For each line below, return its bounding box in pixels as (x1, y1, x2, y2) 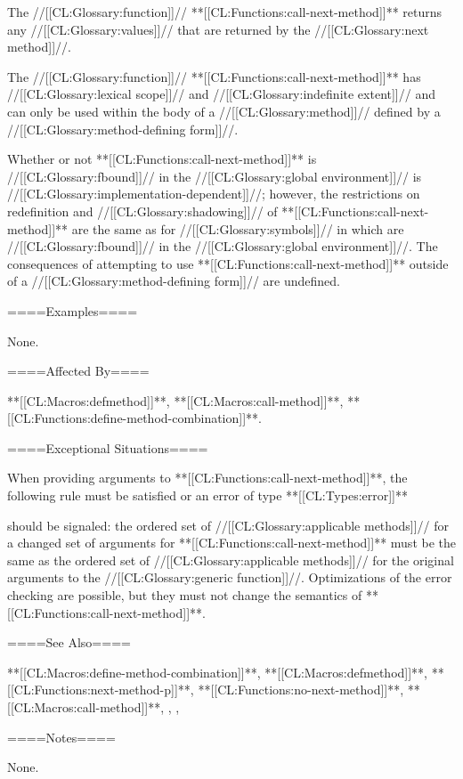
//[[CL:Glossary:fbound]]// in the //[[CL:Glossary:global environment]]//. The (7, 237, 438, 256)
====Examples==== (7, 301, 138, 320)
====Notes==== (7, 727, 116, 746)
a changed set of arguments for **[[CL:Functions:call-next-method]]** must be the (7, 533, 456, 552)
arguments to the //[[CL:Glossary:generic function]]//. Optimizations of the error (7, 568, 452, 587)
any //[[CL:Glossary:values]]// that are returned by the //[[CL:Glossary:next (7, 20, 429, 38)
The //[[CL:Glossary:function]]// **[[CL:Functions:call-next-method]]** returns (7, 3, 443, 20)
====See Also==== (7, 633, 131, 652)
